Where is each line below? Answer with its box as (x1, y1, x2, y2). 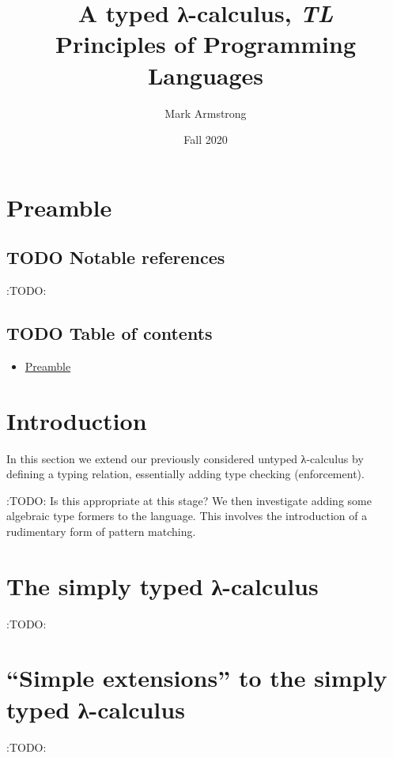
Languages (147, 58, 264, 91)
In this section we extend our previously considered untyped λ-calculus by (6, 450, 364, 466)
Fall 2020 (183, 131, 228, 148)
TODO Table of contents (6, 321, 213, 345)
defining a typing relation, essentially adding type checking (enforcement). (6, 466, 365, 482)
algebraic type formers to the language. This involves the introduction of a (6, 507, 368, 524)
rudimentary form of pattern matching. (6, 522, 196, 539)
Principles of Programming (55, 28, 356, 60)
